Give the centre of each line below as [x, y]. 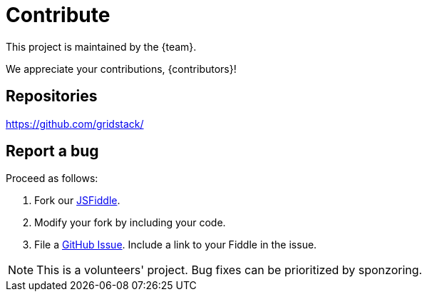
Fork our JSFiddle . [77, 201]
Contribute [58, 15]
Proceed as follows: [52, 178]
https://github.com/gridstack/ [75, 124]
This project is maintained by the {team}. [101, 46]
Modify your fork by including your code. [130, 223]
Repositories [52, 96]
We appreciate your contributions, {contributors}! [121, 69]
